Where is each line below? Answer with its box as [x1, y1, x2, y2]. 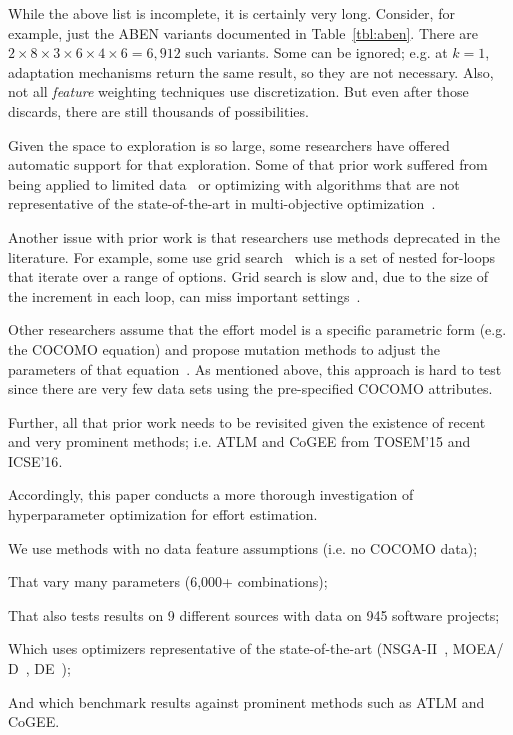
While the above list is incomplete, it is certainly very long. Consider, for [8, 3, 455, 23]
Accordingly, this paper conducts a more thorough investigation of [8, 484, 414, 505]
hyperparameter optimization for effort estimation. [8, 504, 318, 525]
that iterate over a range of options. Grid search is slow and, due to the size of [8, 266, 489, 287]
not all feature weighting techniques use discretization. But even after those [8, 81, 469, 102]
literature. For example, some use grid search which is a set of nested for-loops [8, 246, 496, 267]
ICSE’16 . [8, 450, 63, 471]
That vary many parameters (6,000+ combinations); [8, 571, 328, 592]
